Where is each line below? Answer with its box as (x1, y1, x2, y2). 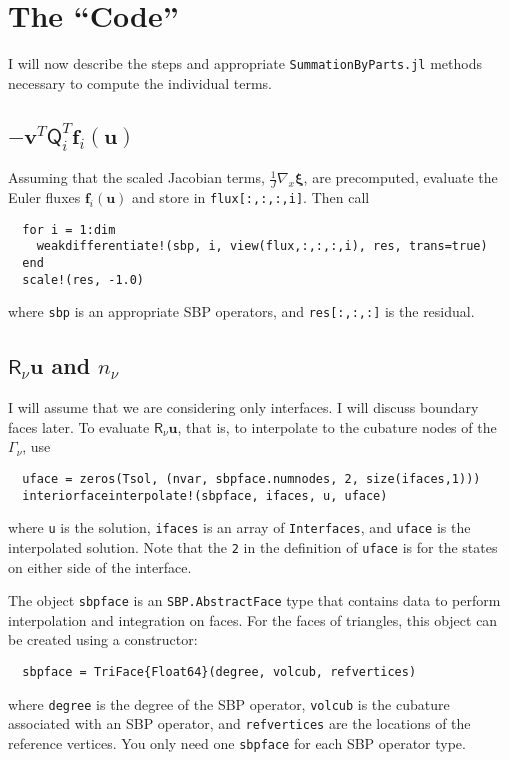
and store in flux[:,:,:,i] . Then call (132, 186, 370, 207)
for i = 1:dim (22, 222, 116, 237)
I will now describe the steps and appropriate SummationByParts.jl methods (8, 53, 483, 74)
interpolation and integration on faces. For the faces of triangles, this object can (8, 609, 498, 630)
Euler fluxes (8, 186, 81, 207)
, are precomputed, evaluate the (303, 167, 498, 188)
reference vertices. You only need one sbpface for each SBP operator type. (8, 732, 466, 753)
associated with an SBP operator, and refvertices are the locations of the (8, 713, 471, 734)
